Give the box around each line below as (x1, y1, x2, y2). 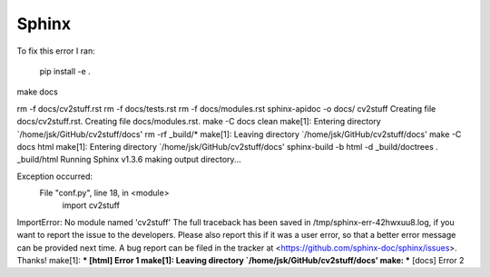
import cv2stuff (62, 200, 120, 211)
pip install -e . (39, 65, 91, 76)
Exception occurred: (16, 171, 93, 182)
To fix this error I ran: (16, 45, 95, 56)
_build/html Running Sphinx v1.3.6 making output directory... (16, 154, 241, 165)
